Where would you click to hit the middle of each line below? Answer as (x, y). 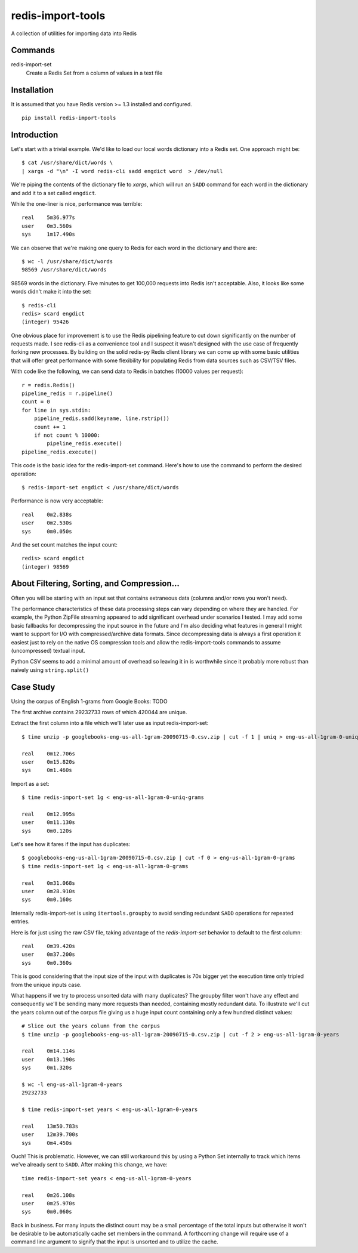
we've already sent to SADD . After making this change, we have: (89, 1165)
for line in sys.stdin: (56, 410)
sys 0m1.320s (47, 1068)
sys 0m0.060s (47, 1212)
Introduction (35, 135)
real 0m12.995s (49, 814)
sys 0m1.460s (47, 770)
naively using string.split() (50, 670)
